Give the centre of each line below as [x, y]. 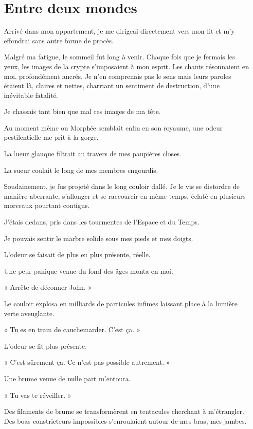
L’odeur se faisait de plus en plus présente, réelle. [77, 254]
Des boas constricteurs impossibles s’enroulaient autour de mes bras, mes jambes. [125, 420]
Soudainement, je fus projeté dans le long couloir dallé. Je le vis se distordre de [122, 186]
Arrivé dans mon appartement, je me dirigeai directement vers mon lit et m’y [119, 31]
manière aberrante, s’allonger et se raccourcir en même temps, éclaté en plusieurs [125, 196]
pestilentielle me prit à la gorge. [51, 137]
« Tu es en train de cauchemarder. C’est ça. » [72, 329]
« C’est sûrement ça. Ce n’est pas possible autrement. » [87, 362]
